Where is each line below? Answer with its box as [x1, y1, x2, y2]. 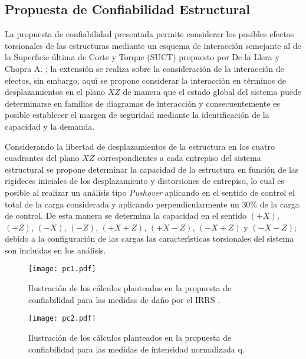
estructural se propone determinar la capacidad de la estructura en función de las [5, 163, 299, 175]
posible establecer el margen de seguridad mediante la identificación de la [5, 108, 269, 121]
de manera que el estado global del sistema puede [123, 85, 301, 98]
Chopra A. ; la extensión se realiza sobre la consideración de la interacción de [5, 62, 284, 74]
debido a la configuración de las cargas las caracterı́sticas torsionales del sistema [5, 232, 294, 245]
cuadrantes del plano [5, 151, 80, 164]
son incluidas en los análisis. [5, 243, 106, 256]
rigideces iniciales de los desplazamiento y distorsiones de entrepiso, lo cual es [5, 174, 285, 187]
